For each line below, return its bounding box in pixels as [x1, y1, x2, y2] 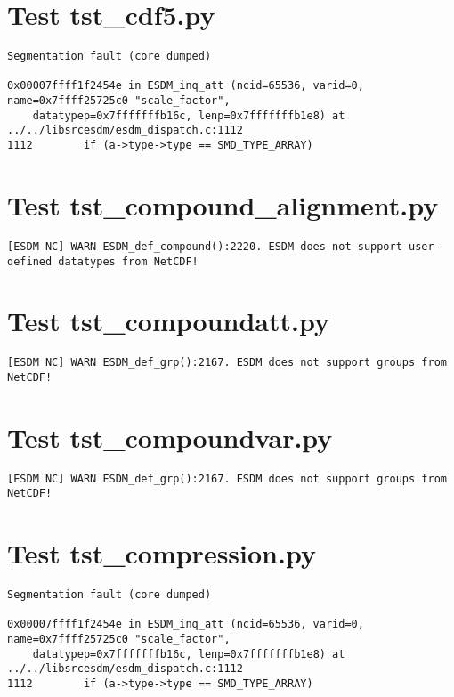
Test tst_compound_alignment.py [7, 186, 439, 223]
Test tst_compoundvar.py [7, 418, 333, 455]
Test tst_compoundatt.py [7, 303, 329, 339]
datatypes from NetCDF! [58, 255, 199, 268]
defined [7, 255, 53, 268]
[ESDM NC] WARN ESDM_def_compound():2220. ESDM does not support [7, 239, 402, 253]
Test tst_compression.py [7, 535, 316, 571]
